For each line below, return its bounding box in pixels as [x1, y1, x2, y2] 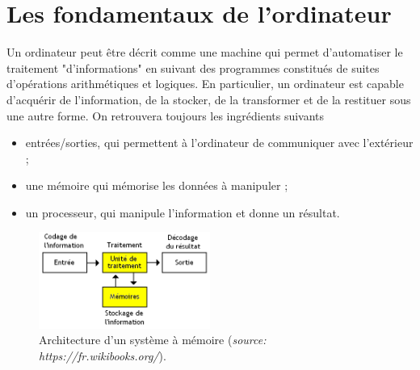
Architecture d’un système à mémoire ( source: [39, 331, 267, 348]
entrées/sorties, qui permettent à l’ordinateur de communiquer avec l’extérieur [25, 134, 414, 151]
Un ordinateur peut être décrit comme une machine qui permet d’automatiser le [6, 44, 403, 61]
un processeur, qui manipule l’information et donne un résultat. [25, 204, 340, 221]
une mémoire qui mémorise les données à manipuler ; [25, 177, 288, 194]
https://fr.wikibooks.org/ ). [39, 347, 166, 364]
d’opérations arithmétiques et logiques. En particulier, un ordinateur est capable [6, 75, 404, 92]
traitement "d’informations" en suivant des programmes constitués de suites [6, 59, 380, 76]
